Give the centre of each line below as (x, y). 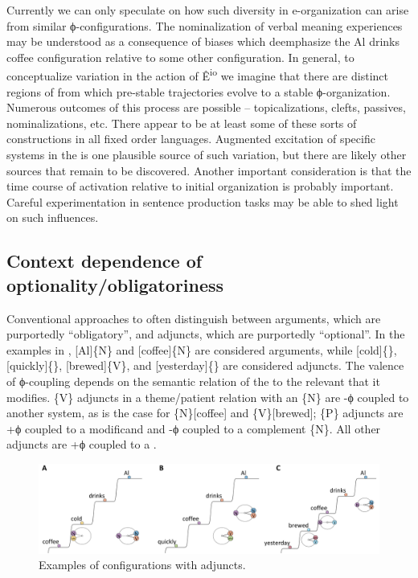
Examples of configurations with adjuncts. (142, 565)
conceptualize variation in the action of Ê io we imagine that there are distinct (197, 75)
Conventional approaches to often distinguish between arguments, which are (194, 318)
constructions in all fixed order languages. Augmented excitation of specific (191, 139)
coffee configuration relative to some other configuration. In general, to (180, 57)
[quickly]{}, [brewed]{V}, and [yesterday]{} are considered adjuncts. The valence (205, 365)
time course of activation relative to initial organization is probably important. (200, 186)
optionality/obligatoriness (115, 284)
